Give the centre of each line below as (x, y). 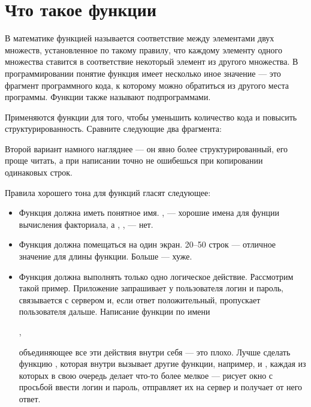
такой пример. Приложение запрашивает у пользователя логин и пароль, (151, 288)
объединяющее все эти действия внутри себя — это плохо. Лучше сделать (155, 352)
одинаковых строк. (39, 172)
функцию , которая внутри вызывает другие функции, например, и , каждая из (162, 364)
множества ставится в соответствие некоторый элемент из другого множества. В (152, 61)
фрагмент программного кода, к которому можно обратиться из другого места (147, 85)
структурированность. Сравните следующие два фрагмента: (113, 129)
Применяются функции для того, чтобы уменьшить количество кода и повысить (151, 117)
